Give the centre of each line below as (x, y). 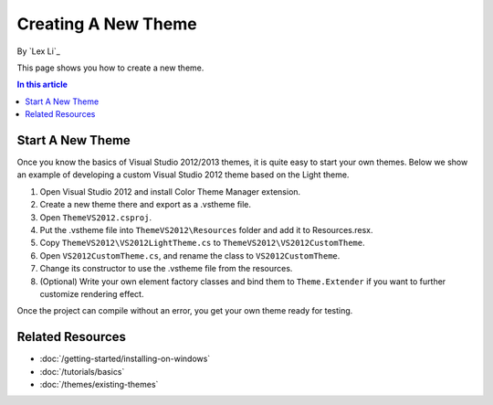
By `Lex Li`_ (39, 51)
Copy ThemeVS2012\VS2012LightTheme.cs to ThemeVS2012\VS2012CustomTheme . (202, 243)
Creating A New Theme (107, 24)
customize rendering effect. (92, 293)
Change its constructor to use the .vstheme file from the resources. (166, 269)
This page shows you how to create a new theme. (110, 68)
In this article (42, 85)
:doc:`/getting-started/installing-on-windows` (125, 359)
